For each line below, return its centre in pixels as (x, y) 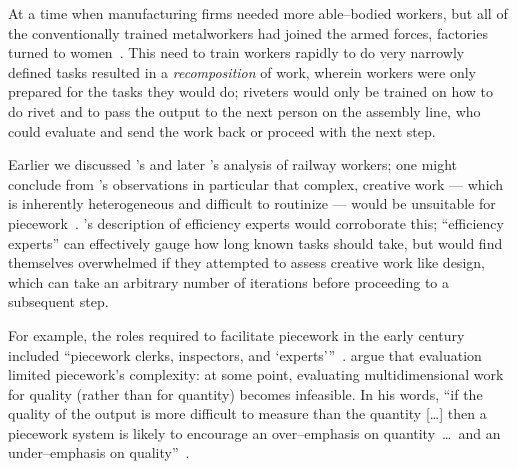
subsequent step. (58, 301)
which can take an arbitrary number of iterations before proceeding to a (228, 281)
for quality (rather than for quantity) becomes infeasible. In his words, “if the (245, 393)
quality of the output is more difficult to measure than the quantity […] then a (247, 413)
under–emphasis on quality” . (99, 452)
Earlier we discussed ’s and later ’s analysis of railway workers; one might (233, 164)
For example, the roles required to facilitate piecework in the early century (236, 334)
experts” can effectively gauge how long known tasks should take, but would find (255, 242)
